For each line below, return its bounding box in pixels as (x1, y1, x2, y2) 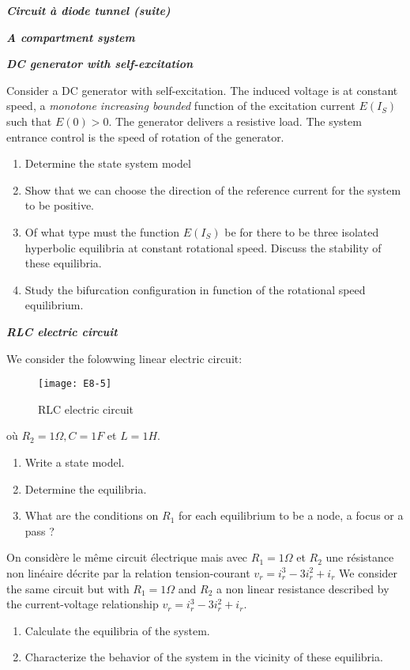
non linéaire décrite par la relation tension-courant (6, 564, 250, 581)
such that (6, 112, 52, 129)
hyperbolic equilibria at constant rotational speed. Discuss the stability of (24, 239, 382, 256)
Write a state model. (24, 453, 125, 470)
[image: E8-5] (38, 378, 112, 390)
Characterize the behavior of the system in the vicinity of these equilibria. (24, 649, 383, 665)
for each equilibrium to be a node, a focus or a (178, 507, 404, 524)
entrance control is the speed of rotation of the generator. (6, 128, 284, 145)
